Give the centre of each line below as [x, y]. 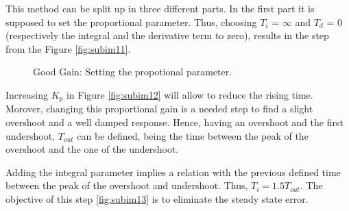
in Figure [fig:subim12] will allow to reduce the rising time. [190, 94]
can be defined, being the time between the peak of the [193, 135]
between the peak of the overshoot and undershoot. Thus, [127, 185]
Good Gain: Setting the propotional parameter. [133, 72]
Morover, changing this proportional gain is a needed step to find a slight [159, 109]
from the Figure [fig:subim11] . [68, 48]
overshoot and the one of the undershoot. [92, 149]
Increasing [27, 94]
